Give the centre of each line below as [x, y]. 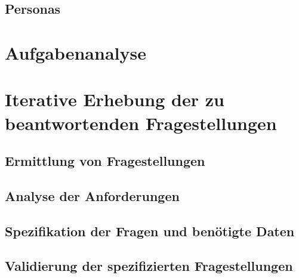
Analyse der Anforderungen [92, 195]
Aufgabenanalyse [75, 52]
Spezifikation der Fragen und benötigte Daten [150, 231]
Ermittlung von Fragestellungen [105, 161]
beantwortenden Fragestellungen [141, 123]
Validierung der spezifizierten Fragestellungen [149, 266]
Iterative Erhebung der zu [115, 99]
